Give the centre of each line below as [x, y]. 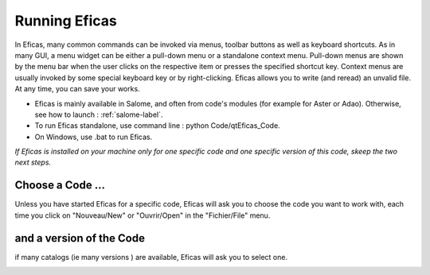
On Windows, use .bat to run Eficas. [94, 137]
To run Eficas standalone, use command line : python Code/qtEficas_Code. [157, 126]
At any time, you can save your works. [77, 89]
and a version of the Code [80, 238]
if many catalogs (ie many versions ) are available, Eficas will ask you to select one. [151, 257]
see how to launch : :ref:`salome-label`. [99, 114]
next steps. [33, 162]
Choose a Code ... [60, 186]
